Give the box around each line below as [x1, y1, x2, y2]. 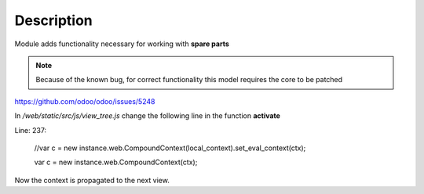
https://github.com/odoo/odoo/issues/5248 [14, 96, 155, 106]
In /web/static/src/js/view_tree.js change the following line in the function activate [14, 111, 280, 120]
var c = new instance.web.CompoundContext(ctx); [34, 157, 198, 167]
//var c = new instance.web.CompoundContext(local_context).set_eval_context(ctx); [34, 143, 306, 153]
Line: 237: [14, 125, 47, 135]
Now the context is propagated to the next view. [14, 175, 170, 185]
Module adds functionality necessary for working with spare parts [14, 39, 229, 48]
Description [14, 12, 93, 29]
